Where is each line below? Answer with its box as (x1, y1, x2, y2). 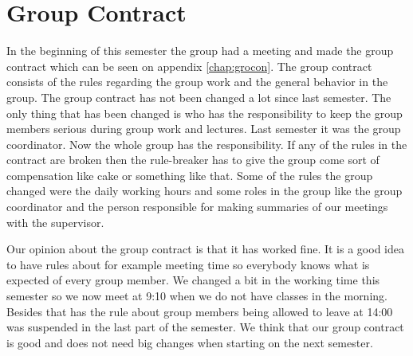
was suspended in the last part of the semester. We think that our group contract (6, 319, 404, 335)
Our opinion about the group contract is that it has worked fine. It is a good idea (6, 241, 404, 257)
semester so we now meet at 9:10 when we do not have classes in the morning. (6, 288, 387, 304)
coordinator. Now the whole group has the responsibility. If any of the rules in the (6, 135, 407, 152)
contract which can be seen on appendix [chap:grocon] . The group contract (6, 57, 372, 74)
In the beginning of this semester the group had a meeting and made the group (6, 42, 394, 59)
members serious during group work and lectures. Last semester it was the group (6, 120, 401, 137)
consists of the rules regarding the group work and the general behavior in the (6, 73, 388, 90)
